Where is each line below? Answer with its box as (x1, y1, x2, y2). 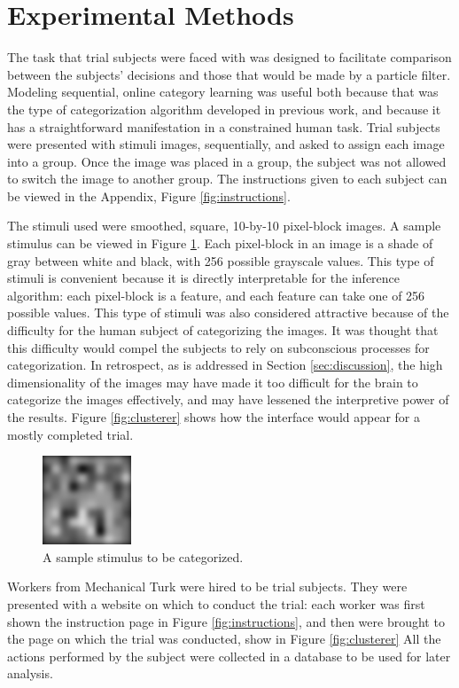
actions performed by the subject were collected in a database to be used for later (7, 646, 451, 665)
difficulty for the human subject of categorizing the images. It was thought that (7, 321, 439, 340)
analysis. (7, 664, 53, 683)
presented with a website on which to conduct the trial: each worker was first (7, 594, 425, 613)
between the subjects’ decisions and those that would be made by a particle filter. (7, 65, 451, 83)
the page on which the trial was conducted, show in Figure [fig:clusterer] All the (7, 629, 441, 648)
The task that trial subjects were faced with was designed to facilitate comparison (7, 48, 452, 66)
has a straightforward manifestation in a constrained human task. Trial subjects (7, 117, 440, 136)
